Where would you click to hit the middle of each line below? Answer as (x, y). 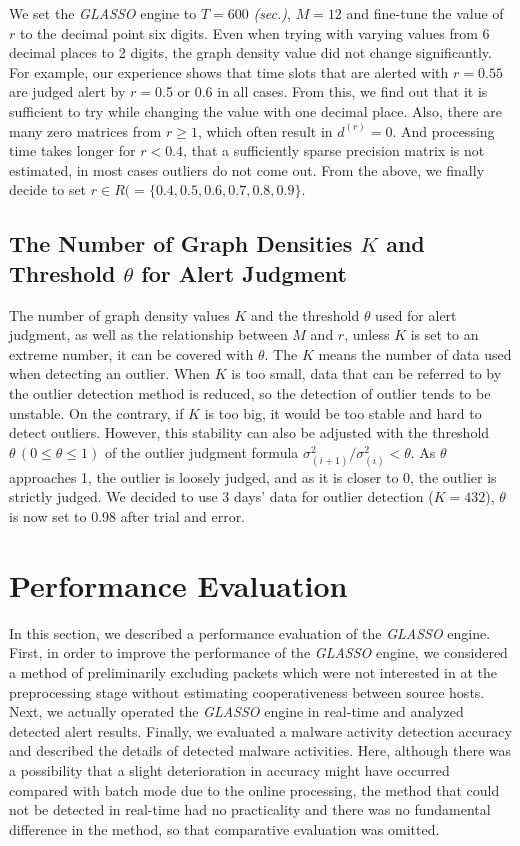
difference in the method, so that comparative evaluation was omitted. (224, 828)
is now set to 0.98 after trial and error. (127, 516)
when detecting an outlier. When (110, 373)
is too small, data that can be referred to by (366, 373)
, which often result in (265, 130)
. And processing (443, 130)
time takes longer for (72, 150)
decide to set (48, 189)
